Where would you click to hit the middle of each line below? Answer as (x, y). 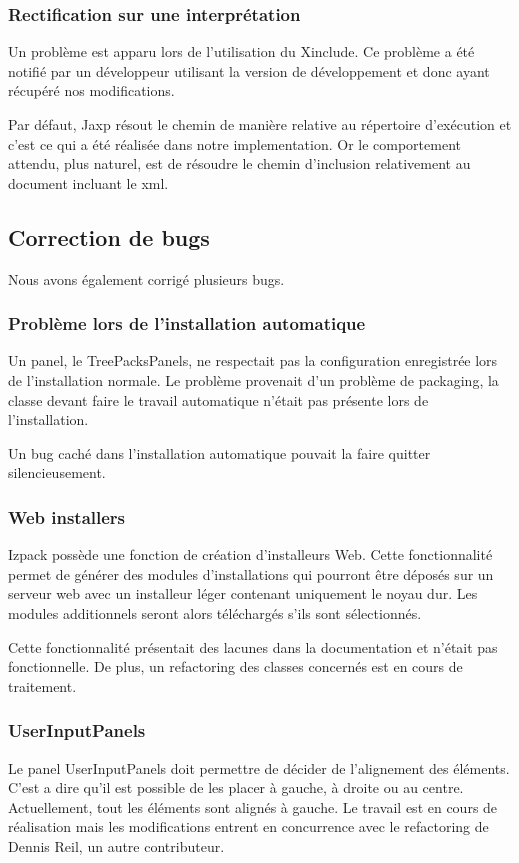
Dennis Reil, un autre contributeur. (116, 845)
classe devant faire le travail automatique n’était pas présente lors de (218, 399)
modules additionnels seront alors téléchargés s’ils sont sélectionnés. (215, 612)
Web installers (67, 516)
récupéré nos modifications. (91, 90)
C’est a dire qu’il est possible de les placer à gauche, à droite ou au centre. (236, 787)
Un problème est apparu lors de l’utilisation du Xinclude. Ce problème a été (241, 51)
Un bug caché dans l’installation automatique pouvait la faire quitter (219, 452)
